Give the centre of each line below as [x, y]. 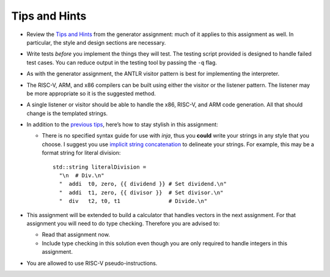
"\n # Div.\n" [82, 175]
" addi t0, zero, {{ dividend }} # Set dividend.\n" [143, 184]
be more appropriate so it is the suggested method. [91, 93]
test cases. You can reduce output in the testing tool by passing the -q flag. [122, 62]
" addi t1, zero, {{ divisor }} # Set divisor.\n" [141, 192]
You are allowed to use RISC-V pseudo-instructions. [92, 263]
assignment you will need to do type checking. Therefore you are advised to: [123, 223]
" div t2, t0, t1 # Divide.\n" [133, 201]
